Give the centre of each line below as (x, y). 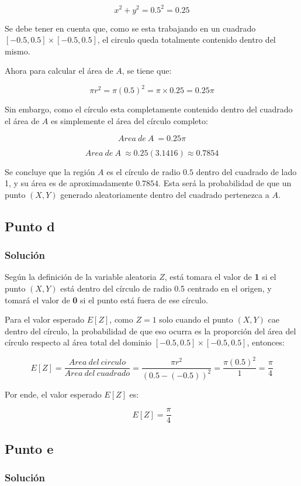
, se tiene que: (147, 71)
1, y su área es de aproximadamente (69, 183)
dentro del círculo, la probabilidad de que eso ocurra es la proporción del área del (150, 331)
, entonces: (266, 342)
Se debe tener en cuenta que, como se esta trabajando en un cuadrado (130, 28)
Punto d (30, 226)
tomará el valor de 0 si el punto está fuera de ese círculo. (106, 300)
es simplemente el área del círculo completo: (129, 120)
